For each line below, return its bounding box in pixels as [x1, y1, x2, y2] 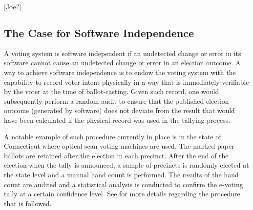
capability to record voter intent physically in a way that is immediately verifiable [4, 76, 249, 87]
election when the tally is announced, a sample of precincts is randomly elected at [4, 160, 249, 170]
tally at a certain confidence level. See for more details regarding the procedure [4, 189, 240, 199]
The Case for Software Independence [4, 25, 194, 40]
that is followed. [4, 198, 52, 208]
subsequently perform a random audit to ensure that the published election [4, 95, 229, 106]
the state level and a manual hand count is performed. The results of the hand [4, 169, 239, 179]
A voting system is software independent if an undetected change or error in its [4, 48, 241, 58]
